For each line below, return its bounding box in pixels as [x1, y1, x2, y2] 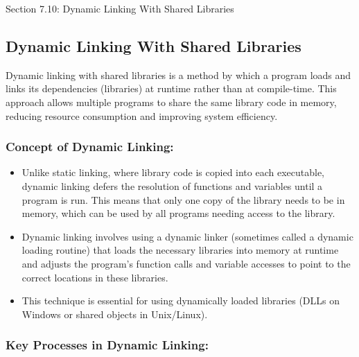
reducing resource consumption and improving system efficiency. [6, 108, 278, 123]
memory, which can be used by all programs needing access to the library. [21, 206, 335, 220]
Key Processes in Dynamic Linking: [6, 336, 209, 354]
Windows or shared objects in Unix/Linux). [21, 306, 208, 321]
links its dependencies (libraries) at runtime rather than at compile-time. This [6, 81, 337, 96]
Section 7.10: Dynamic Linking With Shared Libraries [6, 1, 234, 15]
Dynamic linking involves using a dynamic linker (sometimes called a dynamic [21, 229, 353, 243]
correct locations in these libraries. [21, 270, 168, 284]
